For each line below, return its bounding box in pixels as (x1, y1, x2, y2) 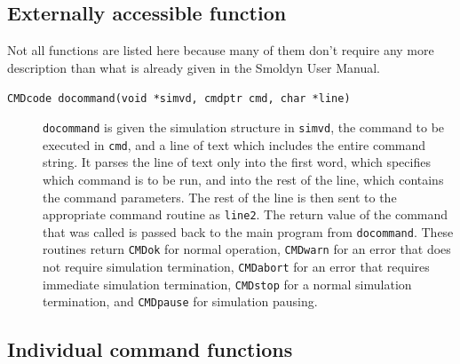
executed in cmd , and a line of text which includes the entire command (43, 135, 426, 154)
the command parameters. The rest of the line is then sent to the (43, 187, 397, 206)
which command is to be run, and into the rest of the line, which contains (43, 170, 444, 188)
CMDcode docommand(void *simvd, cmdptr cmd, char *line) (7, 92, 351, 106)
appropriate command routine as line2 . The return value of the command (43, 205, 448, 224)
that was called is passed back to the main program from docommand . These (43, 222, 454, 241)
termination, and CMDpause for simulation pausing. (43, 292, 318, 311)
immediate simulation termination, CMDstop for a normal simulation (43, 274, 412, 293)
